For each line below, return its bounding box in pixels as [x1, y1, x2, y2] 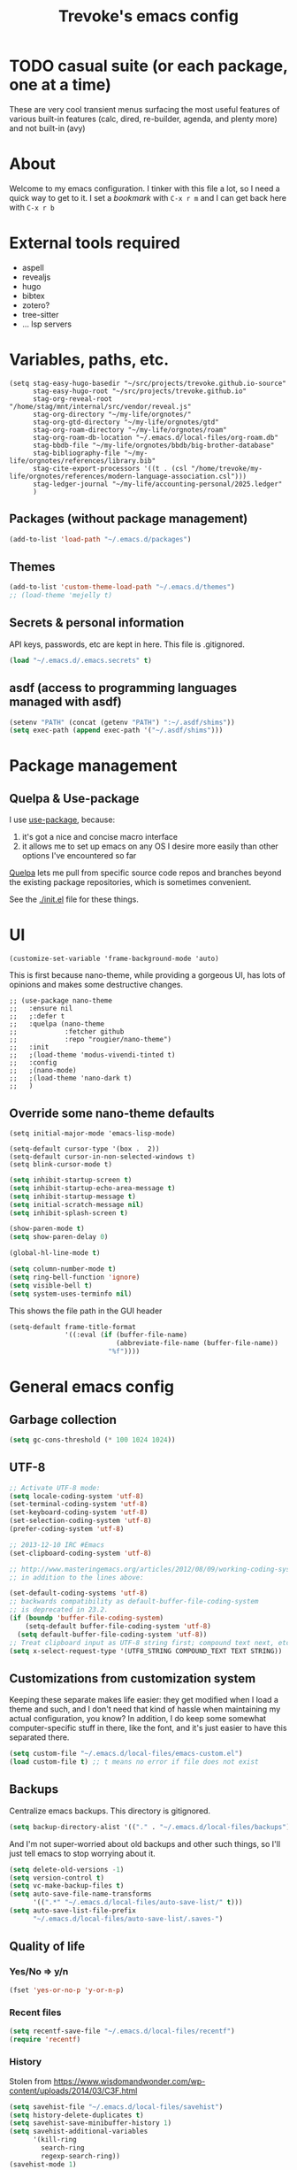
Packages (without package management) [9, 512, 248, 527]
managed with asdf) [9, 695, 122, 710]
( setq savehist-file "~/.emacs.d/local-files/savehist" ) [9, 2102, 224, 2112]
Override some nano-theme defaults [9, 1105, 215, 1120]
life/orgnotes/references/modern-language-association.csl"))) [9, 472, 247, 481]
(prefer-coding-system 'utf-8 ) [9, 1525, 125, 1534]
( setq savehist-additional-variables [9, 2127, 148, 2136]
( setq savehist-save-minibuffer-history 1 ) [9, 2119, 172, 2128]
